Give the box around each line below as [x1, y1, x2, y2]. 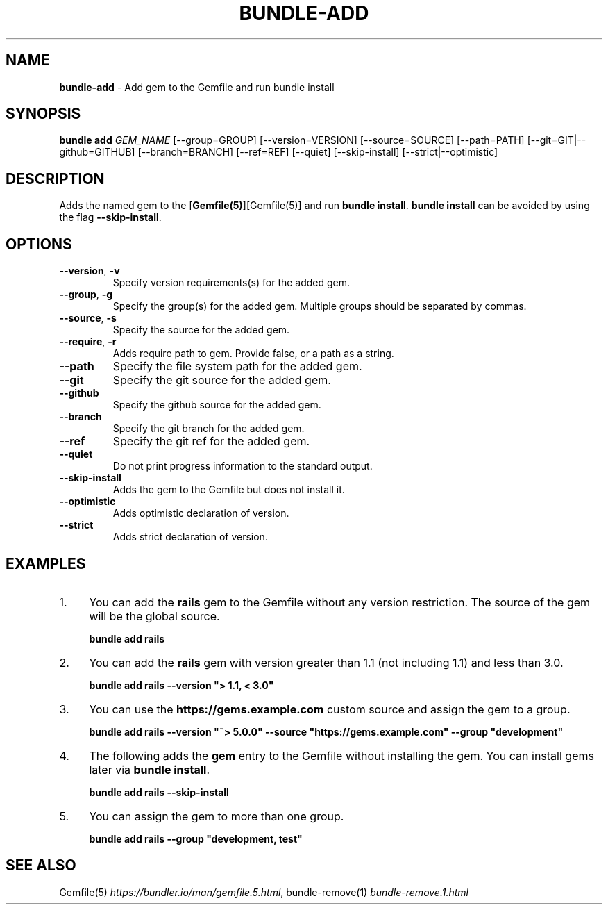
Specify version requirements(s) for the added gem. [112, 276, 351, 289]
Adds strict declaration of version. [112, 531, 268, 543]
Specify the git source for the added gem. [112, 373, 331, 388]
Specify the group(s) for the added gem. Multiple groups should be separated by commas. [112, 300, 527, 313]
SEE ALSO [6, 857, 76, 875]
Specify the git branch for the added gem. [112, 422, 305, 435]
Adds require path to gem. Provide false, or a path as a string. [112, 347, 394, 360]
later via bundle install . [89, 762, 210, 777]
